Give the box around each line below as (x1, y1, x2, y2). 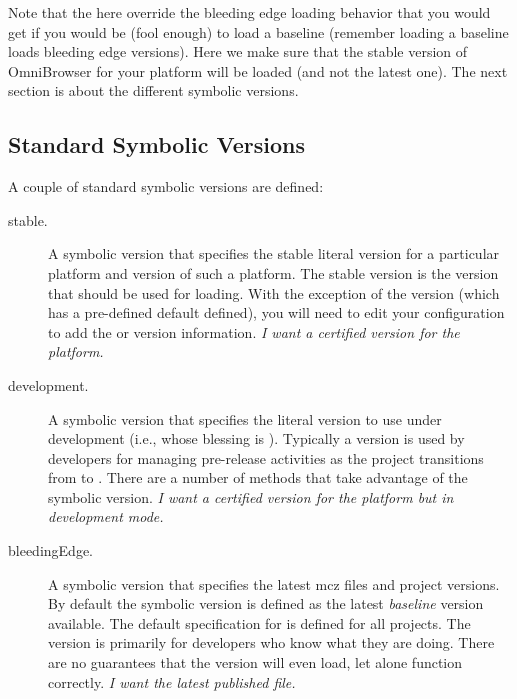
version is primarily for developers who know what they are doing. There (48, 632, 495, 653)
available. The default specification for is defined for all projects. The (48, 612, 471, 633)
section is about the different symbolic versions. (8, 80, 299, 101)
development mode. (48, 506, 164, 527)
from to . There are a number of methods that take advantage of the (48, 467, 468, 488)
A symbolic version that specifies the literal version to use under (48, 408, 442, 429)
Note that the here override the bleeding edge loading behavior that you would (8, 2, 491, 22)
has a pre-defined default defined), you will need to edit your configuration (48, 302, 505, 323)
